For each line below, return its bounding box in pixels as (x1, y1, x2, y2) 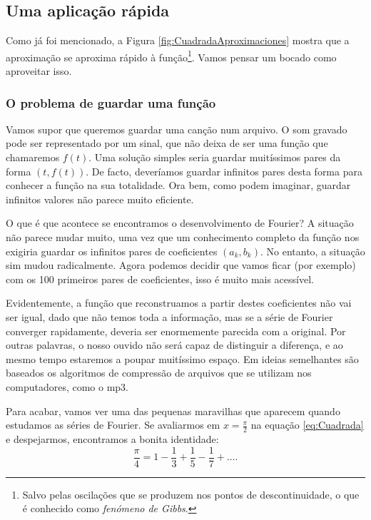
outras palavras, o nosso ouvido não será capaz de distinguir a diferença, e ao (6, 337, 343, 352)
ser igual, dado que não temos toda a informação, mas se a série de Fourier (6, 309, 333, 324)
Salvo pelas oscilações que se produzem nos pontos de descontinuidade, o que (22, 486, 360, 501)
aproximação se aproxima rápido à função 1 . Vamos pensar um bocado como (6, 47, 337, 64)
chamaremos (6, 150, 60, 165)
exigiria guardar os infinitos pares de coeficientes (6, 243, 218, 258)
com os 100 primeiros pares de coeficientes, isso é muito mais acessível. (6, 271, 314, 286)
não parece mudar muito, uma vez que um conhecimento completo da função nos (6, 230, 360, 245)
